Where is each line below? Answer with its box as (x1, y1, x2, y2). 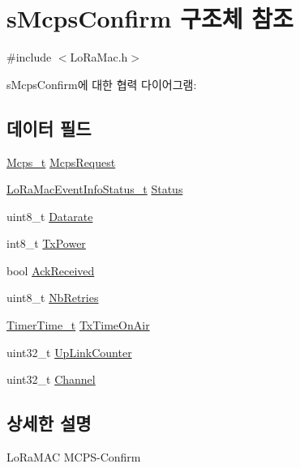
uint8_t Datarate (6, 207, 93, 224)
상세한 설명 (6, 411, 92, 436)
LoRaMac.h (70, 49, 128, 66)
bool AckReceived (6, 262, 95, 279)
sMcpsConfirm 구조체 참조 (6, 2, 294, 35)
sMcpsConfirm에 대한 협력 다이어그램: (6, 75, 197, 92)
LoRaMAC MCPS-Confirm (6, 449, 141, 466)
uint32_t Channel (6, 371, 96, 388)
